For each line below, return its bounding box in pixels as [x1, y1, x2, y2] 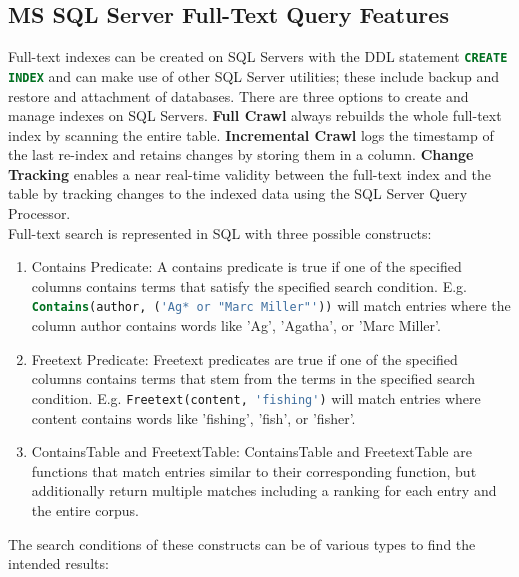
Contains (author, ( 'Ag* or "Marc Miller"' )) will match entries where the [31, 295, 511, 316]
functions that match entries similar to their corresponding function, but [31, 460, 477, 481]
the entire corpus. [31, 499, 139, 520]
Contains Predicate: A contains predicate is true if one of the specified [31, 256, 462, 277]
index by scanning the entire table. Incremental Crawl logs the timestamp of [8, 124, 494, 145]
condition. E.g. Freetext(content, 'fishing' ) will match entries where [31, 387, 481, 408]
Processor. [8, 203, 71, 224]
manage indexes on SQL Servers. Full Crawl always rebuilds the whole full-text [8, 105, 502, 126]
